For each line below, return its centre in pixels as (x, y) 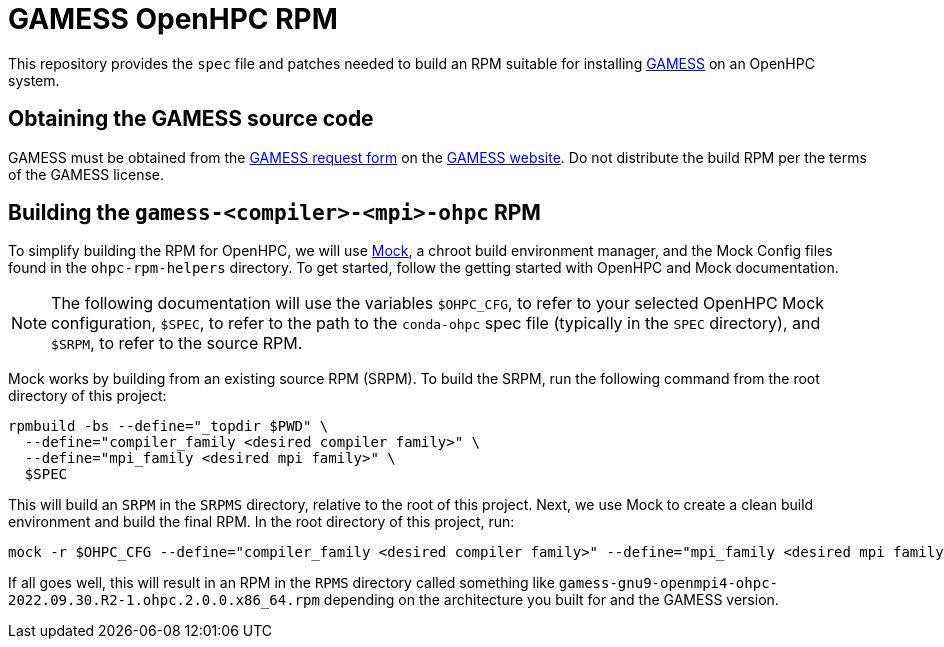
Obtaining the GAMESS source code (191, 119)
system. (34, 80)
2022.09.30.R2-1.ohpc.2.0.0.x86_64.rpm (164, 600)
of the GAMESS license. (86, 174)
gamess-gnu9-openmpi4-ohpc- (668, 583)
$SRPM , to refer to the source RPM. (177, 343)
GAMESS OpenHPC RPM (173, 19)
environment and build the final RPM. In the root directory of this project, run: (261, 522)
